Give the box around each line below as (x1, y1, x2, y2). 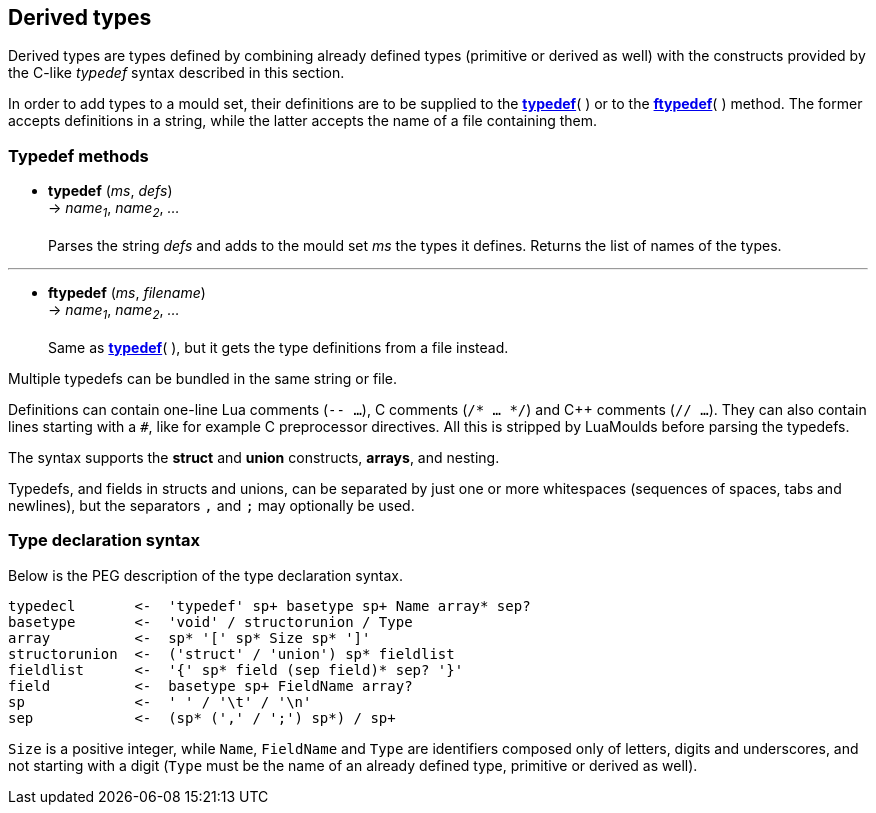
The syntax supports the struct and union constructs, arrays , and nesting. (8, 448, 500, 466)
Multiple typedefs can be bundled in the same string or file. (8, 369, 398, 387)
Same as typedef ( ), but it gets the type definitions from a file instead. (48, 338, 509, 356)
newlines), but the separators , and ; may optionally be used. (8, 496, 415, 514)
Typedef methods (8, 145, 149, 166)
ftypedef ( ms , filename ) (48, 283, 206, 301)
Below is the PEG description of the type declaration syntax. (8, 566, 404, 584)
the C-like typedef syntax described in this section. (8, 64, 345, 82)
